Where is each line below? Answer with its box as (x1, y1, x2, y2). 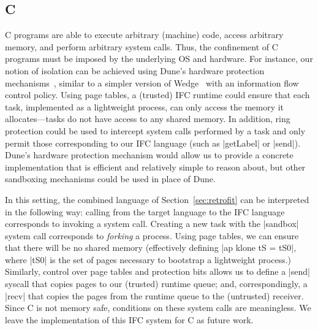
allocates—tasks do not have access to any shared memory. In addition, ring (5, 112, 290, 125)
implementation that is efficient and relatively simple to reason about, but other (5, 160, 306, 173)
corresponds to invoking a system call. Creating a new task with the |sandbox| (5, 217, 299, 230)
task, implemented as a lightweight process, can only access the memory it (5, 100, 284, 113)
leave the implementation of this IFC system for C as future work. (5, 313, 254, 326)
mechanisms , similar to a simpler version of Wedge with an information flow (5, 76, 299, 89)
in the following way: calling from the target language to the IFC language (5, 205, 285, 218)
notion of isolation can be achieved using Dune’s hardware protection (5, 64, 265, 77)
